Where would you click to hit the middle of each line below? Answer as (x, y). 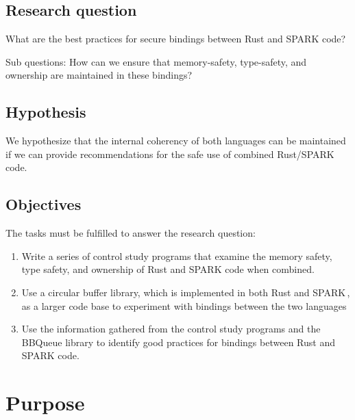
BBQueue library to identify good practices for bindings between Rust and (178, 342)
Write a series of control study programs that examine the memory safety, (177, 255)
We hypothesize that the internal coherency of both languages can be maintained (176, 141)
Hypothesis (46, 112)
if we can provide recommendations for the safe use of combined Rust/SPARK (170, 154)
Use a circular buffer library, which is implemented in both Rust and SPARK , (186, 292)
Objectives (44, 204)
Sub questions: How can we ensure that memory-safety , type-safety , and (156, 61)
